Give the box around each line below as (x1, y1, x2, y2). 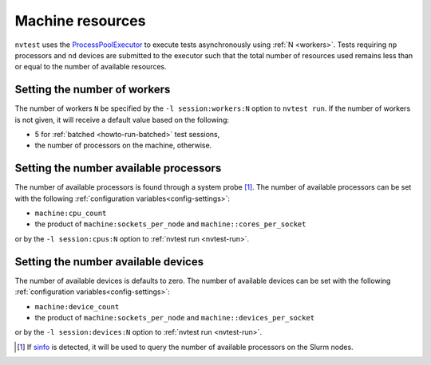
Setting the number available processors (14, 162, 222, 175)
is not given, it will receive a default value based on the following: (14, 115, 229, 124)
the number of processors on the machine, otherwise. (34, 140, 212, 151)
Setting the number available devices (14, 255, 204, 269)
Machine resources (14, 12, 146, 29)
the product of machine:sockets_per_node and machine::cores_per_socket (34, 219, 306, 229)
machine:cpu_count (34, 209, 107, 218)
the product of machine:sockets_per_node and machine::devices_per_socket (34, 312, 315, 322)
